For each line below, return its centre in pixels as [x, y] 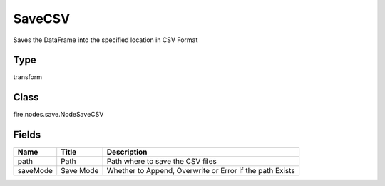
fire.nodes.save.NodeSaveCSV [58, 115]
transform [28, 77]
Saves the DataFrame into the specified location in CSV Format [106, 40]
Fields [27, 135]
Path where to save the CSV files [161, 162]
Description [127, 152]
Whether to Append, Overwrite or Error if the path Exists [201, 171]
